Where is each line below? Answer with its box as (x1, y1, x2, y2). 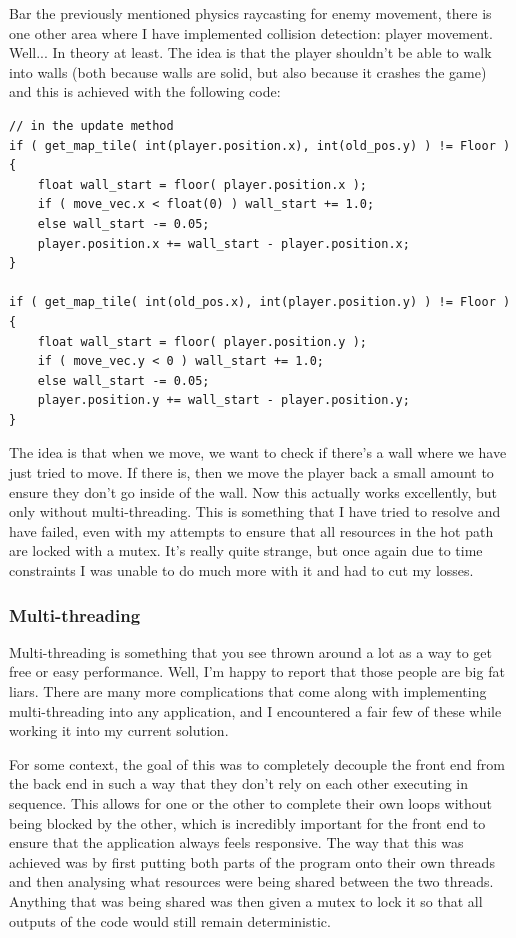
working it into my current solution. (9, 720, 229, 741)
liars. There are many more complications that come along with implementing (9, 681, 487, 702)
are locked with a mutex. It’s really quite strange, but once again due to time (9, 540, 483, 561)
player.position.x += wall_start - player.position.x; (37, 236, 410, 251)
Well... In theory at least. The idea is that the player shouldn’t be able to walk (9, 42, 492, 63)
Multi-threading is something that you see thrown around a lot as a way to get (9, 641, 493, 662)
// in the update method (9, 118, 174, 133)
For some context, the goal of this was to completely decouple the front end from (9, 753, 505, 774)
